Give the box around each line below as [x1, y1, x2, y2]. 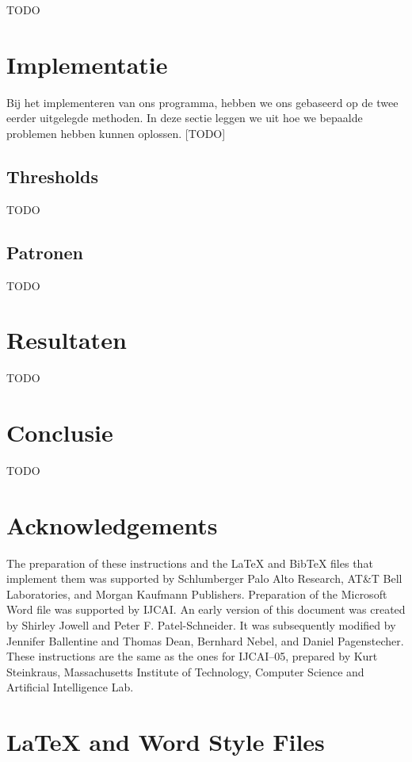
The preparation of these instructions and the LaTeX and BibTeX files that [6, 554, 373, 571]
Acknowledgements [6, 508, 218, 541]
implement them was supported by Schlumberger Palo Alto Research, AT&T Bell [6, 570, 402, 587]
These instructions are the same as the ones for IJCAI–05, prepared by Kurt [6, 648, 378, 664]
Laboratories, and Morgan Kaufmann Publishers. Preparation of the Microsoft [6, 585, 387, 602]
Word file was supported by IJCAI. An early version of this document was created [6, 601, 406, 618]
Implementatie [6, 48, 168, 80]
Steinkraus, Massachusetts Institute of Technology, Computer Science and [6, 663, 364, 680]
